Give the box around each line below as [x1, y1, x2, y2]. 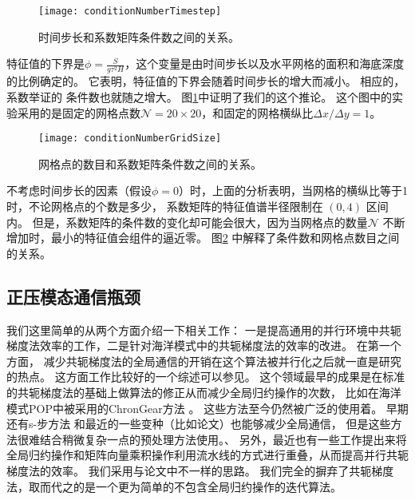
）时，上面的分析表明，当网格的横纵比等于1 [179, 182, 409, 199]
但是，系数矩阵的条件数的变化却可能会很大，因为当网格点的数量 [32, 213, 368, 230]
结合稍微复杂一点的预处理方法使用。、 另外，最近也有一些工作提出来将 [39, 431, 407, 447]
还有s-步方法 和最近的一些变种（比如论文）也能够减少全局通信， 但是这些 [6, 415, 391, 432]
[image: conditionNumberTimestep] [38, 6, 222, 17]
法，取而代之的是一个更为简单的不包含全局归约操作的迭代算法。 [6, 478, 342, 494]
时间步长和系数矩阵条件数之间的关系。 [38, 28, 239, 45]
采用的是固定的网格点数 [17, 104, 140, 121]
